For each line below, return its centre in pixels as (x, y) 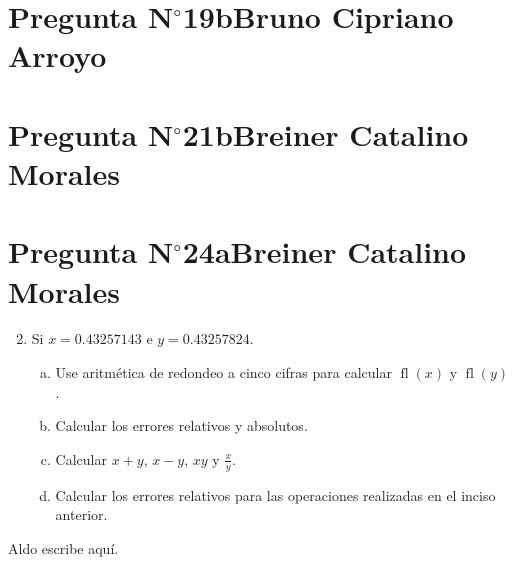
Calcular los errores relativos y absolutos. (181, 425)
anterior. (81, 514)
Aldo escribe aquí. (63, 547)
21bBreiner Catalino (325, 133)
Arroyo (57, 55)
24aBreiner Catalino (324, 251)
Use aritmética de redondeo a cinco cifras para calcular (223, 372)
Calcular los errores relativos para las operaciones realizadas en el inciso (275, 494)
